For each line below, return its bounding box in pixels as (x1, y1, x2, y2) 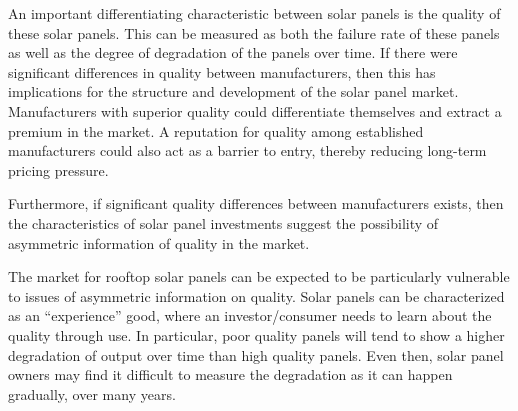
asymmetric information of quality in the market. (8, 232, 310, 253)
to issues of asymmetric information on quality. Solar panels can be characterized (8, 285, 505, 306)
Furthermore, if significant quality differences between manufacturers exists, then (8, 193, 504, 214)
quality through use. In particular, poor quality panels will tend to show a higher (8, 324, 505, 345)
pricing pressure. (8, 159, 109, 180)
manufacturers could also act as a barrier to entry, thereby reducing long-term (8, 140, 487, 161)
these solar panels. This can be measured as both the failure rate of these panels (8, 22, 500, 43)
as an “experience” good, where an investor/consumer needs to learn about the (8, 305, 492, 326)
